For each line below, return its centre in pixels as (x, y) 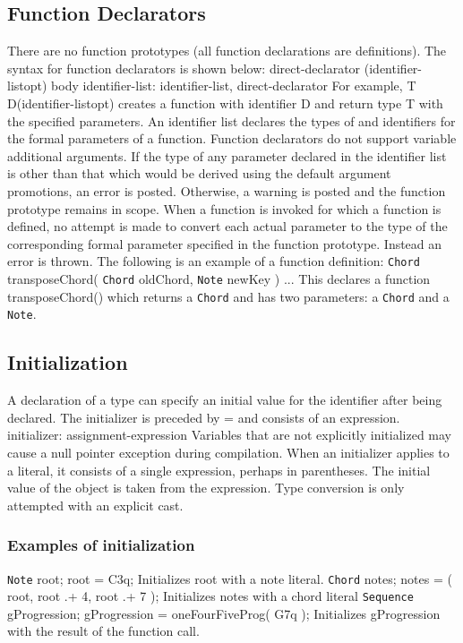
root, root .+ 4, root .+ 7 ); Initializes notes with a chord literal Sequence (210, 596)
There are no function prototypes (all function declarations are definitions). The (227, 51)
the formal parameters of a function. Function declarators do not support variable (232, 138)
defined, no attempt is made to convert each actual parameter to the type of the (227, 226)
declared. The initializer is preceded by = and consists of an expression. (204, 417)
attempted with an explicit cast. (95, 505)
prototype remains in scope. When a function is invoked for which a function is (224, 208)
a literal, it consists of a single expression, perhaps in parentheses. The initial (219, 470)
